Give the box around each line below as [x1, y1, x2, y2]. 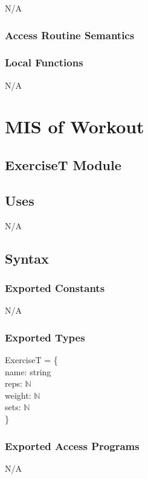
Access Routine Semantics [5, 27, 135, 42]
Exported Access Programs [5, 438, 140, 453]
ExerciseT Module [5, 156, 121, 174]
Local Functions [5, 55, 83, 70]
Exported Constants [5, 280, 105, 295]
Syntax [5, 249, 49, 267]
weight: [5, 389, 31, 401]
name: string [5, 365, 51, 378]
